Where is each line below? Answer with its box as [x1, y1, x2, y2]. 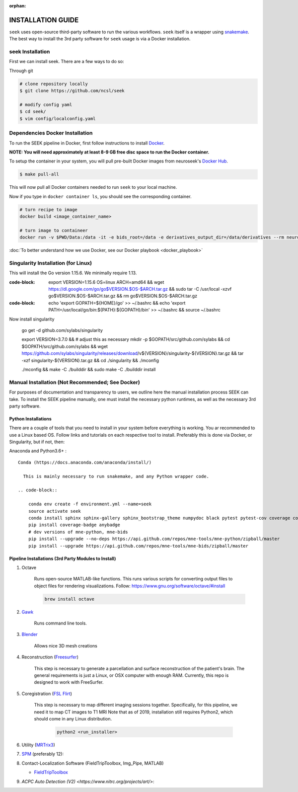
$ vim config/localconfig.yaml [19, 116, 96, 121]
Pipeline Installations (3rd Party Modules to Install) [9, 555, 116, 561]
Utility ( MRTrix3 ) [21, 742, 56, 748]
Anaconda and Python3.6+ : [9, 448, 67, 454]
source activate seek [28, 508, 81, 514]
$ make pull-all [19, 171, 60, 177]
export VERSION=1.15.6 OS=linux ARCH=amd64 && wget [48, 279, 164, 285]
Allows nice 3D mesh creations [34, 642, 98, 648]
